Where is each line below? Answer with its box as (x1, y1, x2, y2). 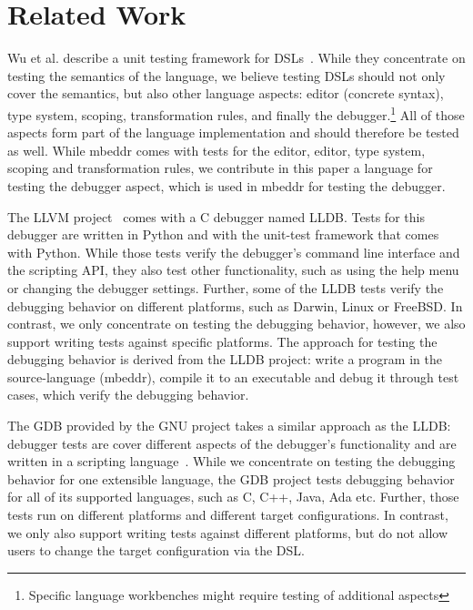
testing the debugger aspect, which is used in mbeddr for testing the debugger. (7, 176, 446, 195)
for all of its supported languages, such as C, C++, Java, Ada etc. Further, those (7, 487, 459, 506)
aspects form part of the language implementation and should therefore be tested (7, 123, 459, 142)
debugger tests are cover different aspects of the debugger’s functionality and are (7, 433, 457, 452)
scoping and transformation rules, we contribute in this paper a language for (7, 158, 433, 178)
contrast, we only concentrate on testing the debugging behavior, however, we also (7, 314, 466, 333)
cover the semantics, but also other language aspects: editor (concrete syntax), (7, 84, 444, 103)
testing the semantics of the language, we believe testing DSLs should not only (7, 66, 446, 85)
